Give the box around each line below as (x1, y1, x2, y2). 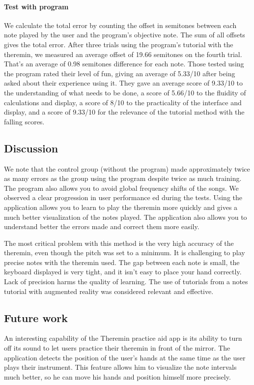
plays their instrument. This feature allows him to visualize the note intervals (4, 362, 237, 372)
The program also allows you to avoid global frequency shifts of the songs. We (4, 182, 239, 193)
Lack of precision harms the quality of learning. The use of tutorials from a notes (4, 276, 248, 287)
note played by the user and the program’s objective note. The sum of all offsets (4, 30, 245, 40)
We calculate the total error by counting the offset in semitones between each (4, 20, 237, 30)
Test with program (4, 1, 69, 11)
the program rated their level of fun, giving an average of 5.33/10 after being (4, 68, 235, 78)
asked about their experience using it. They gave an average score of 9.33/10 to (4, 78, 243, 88)
